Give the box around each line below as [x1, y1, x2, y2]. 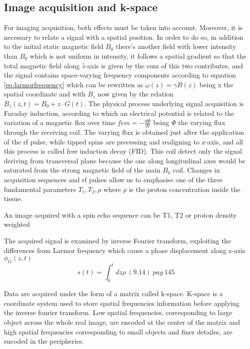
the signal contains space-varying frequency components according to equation [4, 70, 236, 80]
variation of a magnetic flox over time [4, 117, 115, 127]
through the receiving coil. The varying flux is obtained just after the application [4, 127, 244, 137]
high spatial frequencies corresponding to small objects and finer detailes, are [4, 326, 233, 336]
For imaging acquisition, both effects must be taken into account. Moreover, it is [4, 22, 243, 32]
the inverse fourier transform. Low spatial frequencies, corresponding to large [4, 307, 233, 317]
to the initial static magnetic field [4, 41, 104, 51]
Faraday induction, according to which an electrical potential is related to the [4, 108, 234, 118]
